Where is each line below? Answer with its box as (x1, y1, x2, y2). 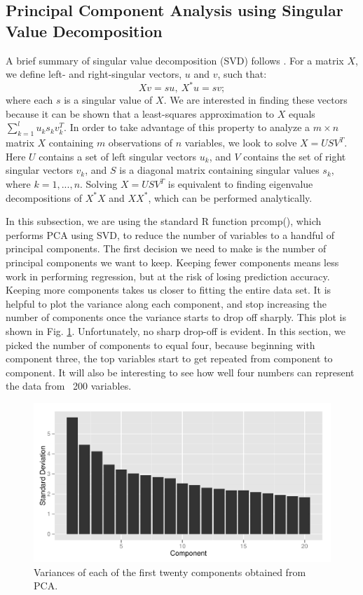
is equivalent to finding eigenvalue (167, 177, 313, 191)
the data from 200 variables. (6, 378, 132, 393)
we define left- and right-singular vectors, (6, 67, 182, 81)
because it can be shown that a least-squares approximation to (6, 106, 275, 121)
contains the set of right (243, 149, 346, 163)
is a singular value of (64, 93, 153, 107)
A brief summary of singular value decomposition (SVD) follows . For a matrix (6, 53, 344, 67)
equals (289, 106, 315, 121)
